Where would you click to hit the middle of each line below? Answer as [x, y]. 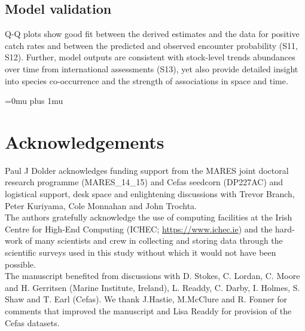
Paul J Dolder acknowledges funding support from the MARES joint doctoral [147, 170]
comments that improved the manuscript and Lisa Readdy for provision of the [148, 311]
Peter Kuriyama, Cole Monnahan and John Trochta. [101, 205]
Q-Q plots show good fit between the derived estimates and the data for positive [152, 34]
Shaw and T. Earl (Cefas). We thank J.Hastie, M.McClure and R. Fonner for [146, 299]
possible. [20, 264]
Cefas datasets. [32, 322]
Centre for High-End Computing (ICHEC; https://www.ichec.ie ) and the [139, 229]
